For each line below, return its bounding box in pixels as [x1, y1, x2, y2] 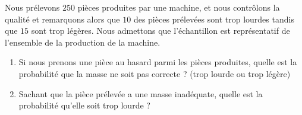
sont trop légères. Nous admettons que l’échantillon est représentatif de [31, 24, 290, 37]
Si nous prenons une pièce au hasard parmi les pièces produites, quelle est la [18, 56, 297, 68]
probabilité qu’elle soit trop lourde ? [18, 99, 150, 111]
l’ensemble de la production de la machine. [5, 36, 161, 48]
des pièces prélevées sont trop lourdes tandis [133, 12, 294, 25]
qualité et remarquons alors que [5, 12, 120, 25]
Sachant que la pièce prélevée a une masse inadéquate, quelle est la [18, 87, 263, 100]
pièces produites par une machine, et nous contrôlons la [77, 1, 280, 13]
